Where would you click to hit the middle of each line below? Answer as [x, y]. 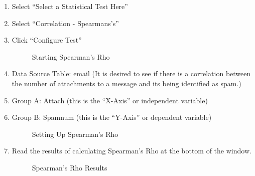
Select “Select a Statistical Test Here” [70, 6]
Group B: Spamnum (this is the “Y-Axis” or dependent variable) [112, 117]
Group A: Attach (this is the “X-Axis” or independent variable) [110, 100]
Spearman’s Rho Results [70, 167]
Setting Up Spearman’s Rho [75, 134]
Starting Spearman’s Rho [71, 56]
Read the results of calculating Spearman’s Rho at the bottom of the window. [132, 151]
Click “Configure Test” [47, 40]
